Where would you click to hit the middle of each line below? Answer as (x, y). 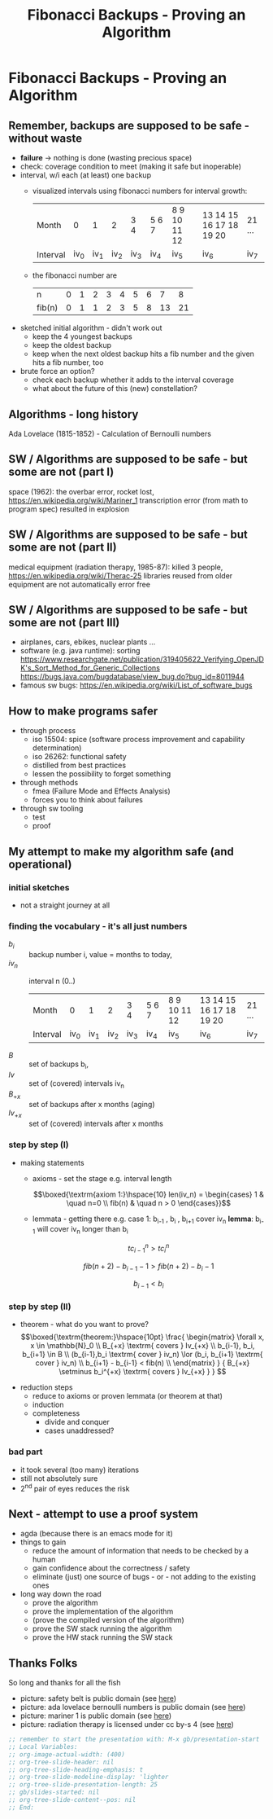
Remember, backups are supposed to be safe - (129, 125)
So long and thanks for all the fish (65, 1683)
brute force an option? (57, 371)
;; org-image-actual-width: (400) (67, 1754)
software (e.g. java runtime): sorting (80, 651)
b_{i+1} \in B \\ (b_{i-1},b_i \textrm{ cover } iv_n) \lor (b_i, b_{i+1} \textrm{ (143, 1355)
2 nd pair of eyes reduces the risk (75, 1487)
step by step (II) (40, 1307)
